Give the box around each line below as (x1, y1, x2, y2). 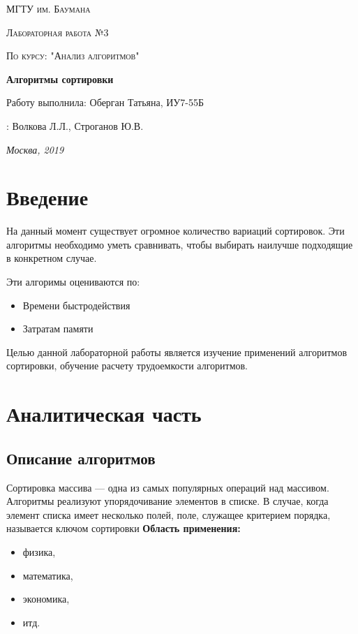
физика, (22, 544, 56, 559)
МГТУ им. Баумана (6, 1, 91, 15)
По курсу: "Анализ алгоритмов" (6, 48, 140, 63)
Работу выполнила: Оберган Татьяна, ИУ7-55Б (6, 95, 204, 110)
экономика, (22, 591, 70, 606)
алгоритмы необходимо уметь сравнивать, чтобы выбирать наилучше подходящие (6, 237, 353, 251)
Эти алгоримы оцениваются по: (6, 274, 140, 289)
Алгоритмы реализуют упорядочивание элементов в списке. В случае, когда (6, 494, 329, 508)
